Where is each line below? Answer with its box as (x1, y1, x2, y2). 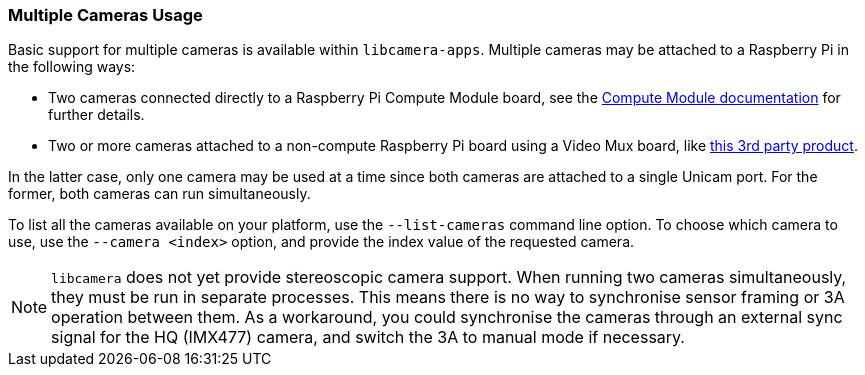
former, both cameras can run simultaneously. (8, 185, 311, 203)
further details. (48, 106, 145, 124)
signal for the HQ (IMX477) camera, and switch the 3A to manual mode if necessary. (51, 327, 685, 348)
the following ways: (8, 58, 136, 76)
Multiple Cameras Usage (8, 5, 203, 25)
